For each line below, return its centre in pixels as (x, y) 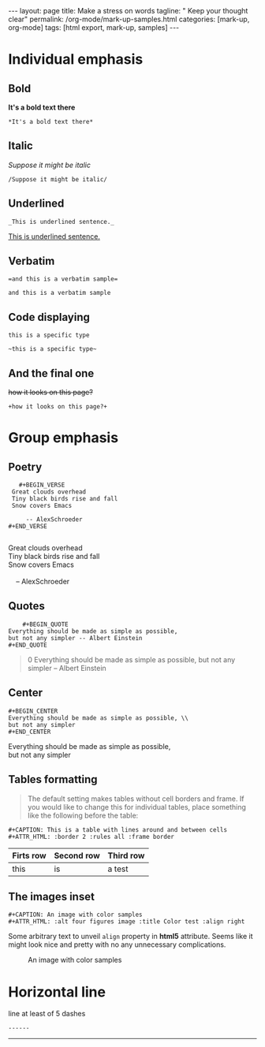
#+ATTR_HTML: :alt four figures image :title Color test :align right (127, 922)
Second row (77, 855)
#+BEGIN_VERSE (42, 485)
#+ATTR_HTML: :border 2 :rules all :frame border (91, 836)
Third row (126, 855)
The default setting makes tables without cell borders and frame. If (136, 799)
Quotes (27, 606)
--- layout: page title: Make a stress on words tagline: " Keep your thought (128, 11)
